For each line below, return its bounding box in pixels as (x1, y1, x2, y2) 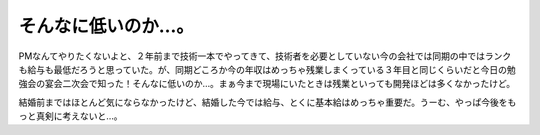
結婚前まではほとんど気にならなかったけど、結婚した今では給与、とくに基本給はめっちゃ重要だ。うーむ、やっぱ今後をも (18, 96, 517, 108)
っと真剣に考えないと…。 (18, 110, 124, 122)
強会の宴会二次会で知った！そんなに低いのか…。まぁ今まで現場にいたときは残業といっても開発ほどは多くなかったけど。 (18, 78, 515, 90)
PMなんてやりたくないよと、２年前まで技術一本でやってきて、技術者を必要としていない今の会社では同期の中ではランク (18, 50, 512, 62)
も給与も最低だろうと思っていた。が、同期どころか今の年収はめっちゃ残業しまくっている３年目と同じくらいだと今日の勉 (18, 63, 517, 75)
